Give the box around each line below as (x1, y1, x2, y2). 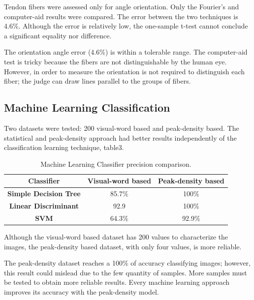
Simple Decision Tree (7, 188, 81, 199)
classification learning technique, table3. (4, 142, 124, 152)
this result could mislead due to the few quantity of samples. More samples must (4, 267, 247, 277)
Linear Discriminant (9, 201, 79, 211)
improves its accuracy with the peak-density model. (4, 286, 159, 297)
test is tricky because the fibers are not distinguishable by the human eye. (4, 56, 227, 66)
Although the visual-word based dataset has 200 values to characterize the (4, 231, 228, 241)
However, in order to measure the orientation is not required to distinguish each (4, 66, 245, 76)
